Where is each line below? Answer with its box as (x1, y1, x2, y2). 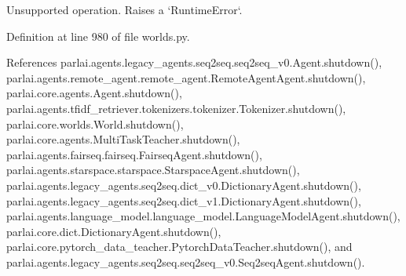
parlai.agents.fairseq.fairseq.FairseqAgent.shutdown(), (6, 146, 262, 162)
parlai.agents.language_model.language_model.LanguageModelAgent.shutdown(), (6, 208, 401, 224)
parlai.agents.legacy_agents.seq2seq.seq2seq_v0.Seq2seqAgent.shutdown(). (6, 253, 365, 270)
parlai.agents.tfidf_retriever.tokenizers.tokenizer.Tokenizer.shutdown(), (6, 100, 346, 116)
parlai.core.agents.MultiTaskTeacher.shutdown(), (6, 131, 240, 147)
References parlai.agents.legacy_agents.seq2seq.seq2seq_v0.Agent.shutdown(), (6, 54, 382, 71)
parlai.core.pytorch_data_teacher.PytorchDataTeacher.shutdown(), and (6, 238, 353, 255)
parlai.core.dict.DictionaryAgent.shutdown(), (6, 223, 221, 239)
